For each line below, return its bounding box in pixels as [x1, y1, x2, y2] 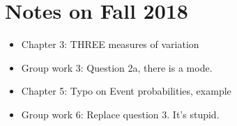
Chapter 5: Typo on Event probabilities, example [21, 84, 231, 98]
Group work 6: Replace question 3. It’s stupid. [21, 107, 220, 121]
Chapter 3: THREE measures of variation [21, 37, 199, 52]
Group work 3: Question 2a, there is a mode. [21, 60, 213, 74]
